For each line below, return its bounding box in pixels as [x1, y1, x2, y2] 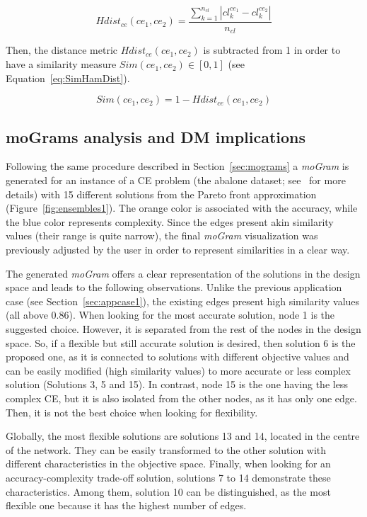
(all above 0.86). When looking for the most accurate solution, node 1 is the [6, 307, 335, 322]
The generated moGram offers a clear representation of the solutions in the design [6, 266, 361, 280]
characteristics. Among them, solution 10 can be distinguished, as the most [6, 484, 331, 499]
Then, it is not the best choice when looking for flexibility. [6, 404, 258, 419]
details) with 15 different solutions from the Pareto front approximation [6, 186, 317, 201]
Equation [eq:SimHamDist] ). [6, 70, 130, 85]
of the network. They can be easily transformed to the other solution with [6, 442, 327, 457]
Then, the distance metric [6, 42, 117, 57]
